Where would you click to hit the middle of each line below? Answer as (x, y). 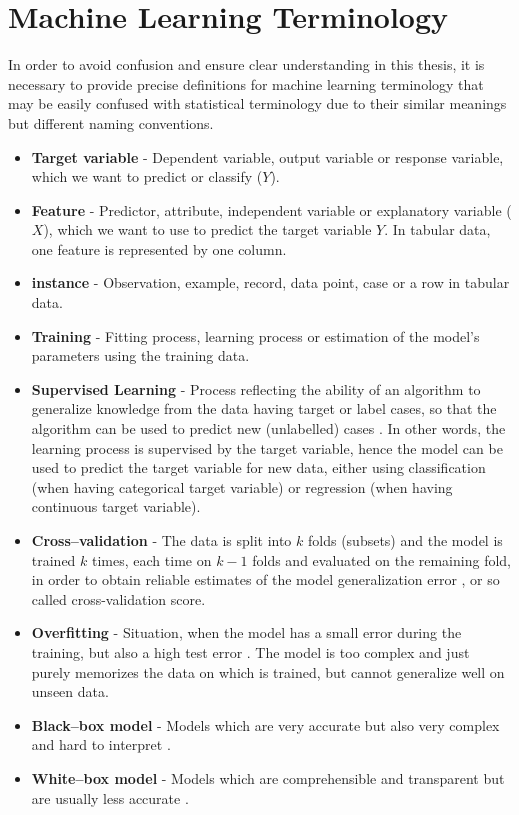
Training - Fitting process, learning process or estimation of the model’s (255, 335)
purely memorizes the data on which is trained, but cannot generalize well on (268, 671)
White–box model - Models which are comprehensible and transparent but (268, 777)
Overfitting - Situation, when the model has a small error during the (246, 632)
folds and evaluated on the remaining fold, (381, 559)
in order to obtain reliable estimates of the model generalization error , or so (265, 579)
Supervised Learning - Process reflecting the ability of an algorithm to (256, 388)
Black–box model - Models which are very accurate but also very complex (265, 724)
